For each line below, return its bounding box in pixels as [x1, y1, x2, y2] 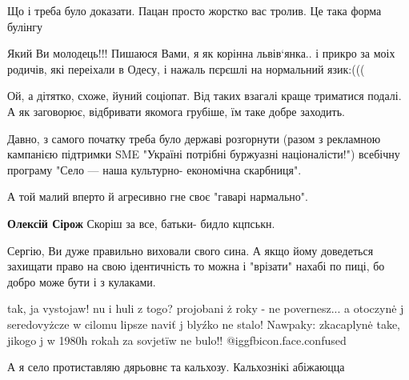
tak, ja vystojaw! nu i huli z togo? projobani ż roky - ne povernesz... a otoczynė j [7, 300, 404, 317]
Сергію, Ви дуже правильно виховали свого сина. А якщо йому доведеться [7, 242, 374, 258]
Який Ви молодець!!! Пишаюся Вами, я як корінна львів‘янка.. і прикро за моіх [7, 45, 395, 62]
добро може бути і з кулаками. [7, 273, 156, 290]
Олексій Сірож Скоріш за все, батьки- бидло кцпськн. [7, 214, 275, 231]
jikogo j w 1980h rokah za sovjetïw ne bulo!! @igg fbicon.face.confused [7, 331, 347, 348]
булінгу [7, 18, 43, 34]
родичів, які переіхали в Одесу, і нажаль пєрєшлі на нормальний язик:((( [7, 60, 365, 77]
